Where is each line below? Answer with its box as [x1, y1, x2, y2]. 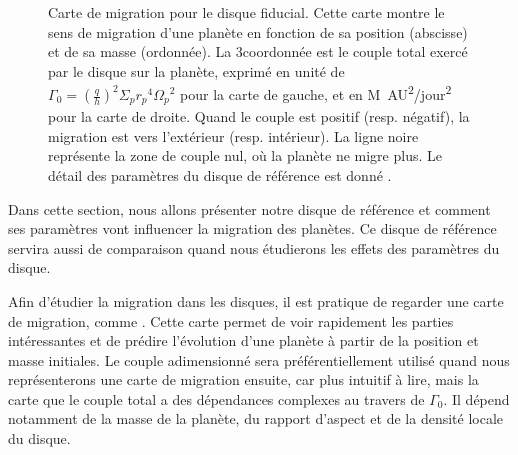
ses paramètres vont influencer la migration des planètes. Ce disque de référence [8, 218, 497, 239]
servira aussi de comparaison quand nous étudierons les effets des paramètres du [8, 237, 500, 258]
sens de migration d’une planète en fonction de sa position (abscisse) [48, 21, 468, 42]
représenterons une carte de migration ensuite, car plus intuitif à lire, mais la [8, 369, 479, 390]
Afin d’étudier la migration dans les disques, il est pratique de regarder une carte [8, 290, 504, 311]
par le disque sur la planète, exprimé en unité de [48, 60, 345, 81]
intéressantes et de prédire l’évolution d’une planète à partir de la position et [8, 330, 479, 351]
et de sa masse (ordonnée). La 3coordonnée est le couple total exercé [48, 41, 468, 62]
